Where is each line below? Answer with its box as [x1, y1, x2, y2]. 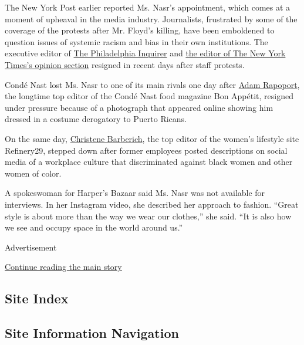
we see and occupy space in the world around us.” [5, 221, 183, 234]
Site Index [5, 289, 69, 307]
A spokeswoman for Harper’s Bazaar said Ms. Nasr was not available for [5, 187, 265, 199]
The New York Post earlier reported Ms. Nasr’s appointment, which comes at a [5, 1, 291, 13]
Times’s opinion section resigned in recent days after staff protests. [5, 58, 245, 70]
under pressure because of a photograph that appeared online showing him [5, 101, 273, 113]
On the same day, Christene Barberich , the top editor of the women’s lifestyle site [5, 132, 299, 144]
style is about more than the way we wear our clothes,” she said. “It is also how [5, 209, 292, 222]
